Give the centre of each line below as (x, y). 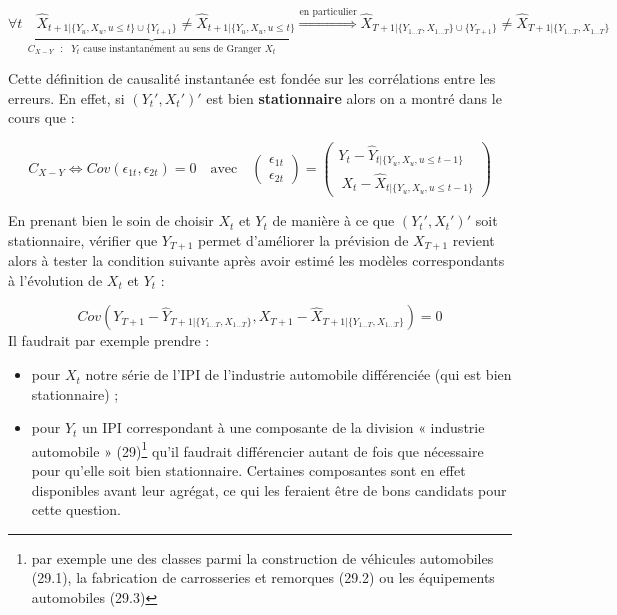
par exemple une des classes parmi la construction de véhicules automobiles (262, 557)
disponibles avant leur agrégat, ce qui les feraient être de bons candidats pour (269, 489)
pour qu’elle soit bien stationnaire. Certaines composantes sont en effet (248, 470)
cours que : (41, 117)
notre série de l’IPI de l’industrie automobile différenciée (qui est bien (298, 374)
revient (473, 239)
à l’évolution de (55, 279)
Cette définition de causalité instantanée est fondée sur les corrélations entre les (252, 77)
